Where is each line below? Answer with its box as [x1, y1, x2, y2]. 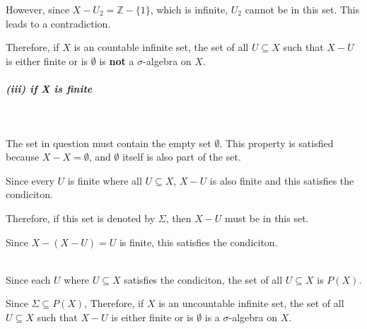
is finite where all [67, 173, 142, 187]
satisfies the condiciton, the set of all [124, 272, 283, 287]
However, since [6, 2, 69, 16]
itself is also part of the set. [122, 149, 241, 164]
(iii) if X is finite [6, 81, 93, 96]
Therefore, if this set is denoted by [6, 210, 156, 225]
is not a [99, 53, 134, 68]
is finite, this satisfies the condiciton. [119, 234, 278, 249]
